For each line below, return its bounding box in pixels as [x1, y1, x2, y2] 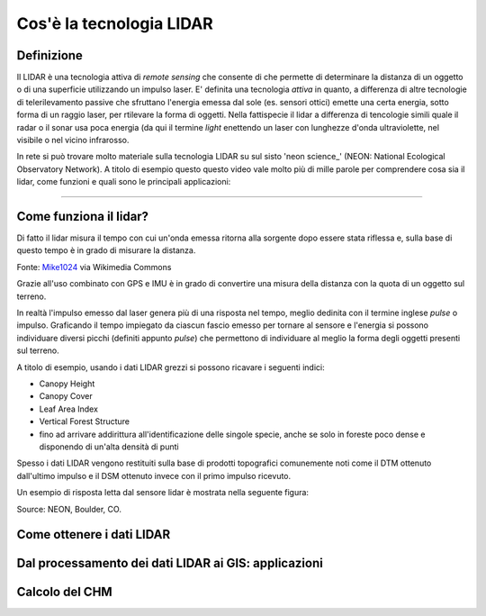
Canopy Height [39, 378, 95, 389]
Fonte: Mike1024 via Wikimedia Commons [16, 261, 172, 272]
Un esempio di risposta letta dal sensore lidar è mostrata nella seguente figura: [16, 487, 310, 498]
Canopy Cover [39, 391, 94, 402]
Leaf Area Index [39, 403, 99, 414]
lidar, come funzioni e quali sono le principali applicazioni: [16, 177, 231, 187]
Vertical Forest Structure [39, 416, 130, 427]
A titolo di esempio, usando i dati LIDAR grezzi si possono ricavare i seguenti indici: [16, 361, 325, 373]
